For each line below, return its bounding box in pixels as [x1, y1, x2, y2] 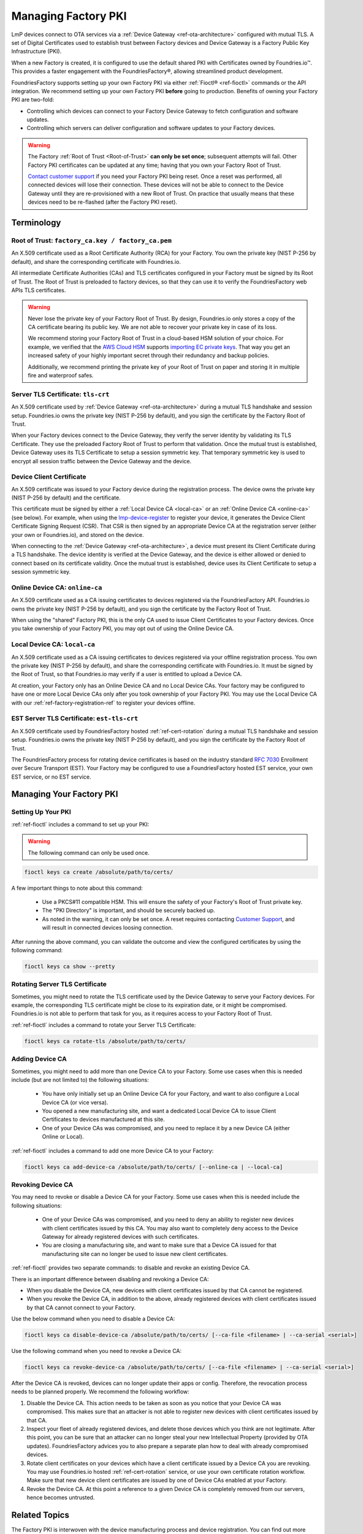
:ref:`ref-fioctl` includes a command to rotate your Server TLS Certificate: [11, 1021, 196, 1028]
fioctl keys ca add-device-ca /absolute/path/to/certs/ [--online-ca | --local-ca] [24, 1163, 283, 1170]
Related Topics [11, 1509, 70, 1520]
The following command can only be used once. [28, 849, 150, 856]
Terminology [11, 218, 61, 228]
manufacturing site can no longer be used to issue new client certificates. [42, 1250, 228, 1257]
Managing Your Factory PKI [11, 789, 118, 800]
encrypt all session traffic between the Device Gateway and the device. [11, 457, 192, 464]
